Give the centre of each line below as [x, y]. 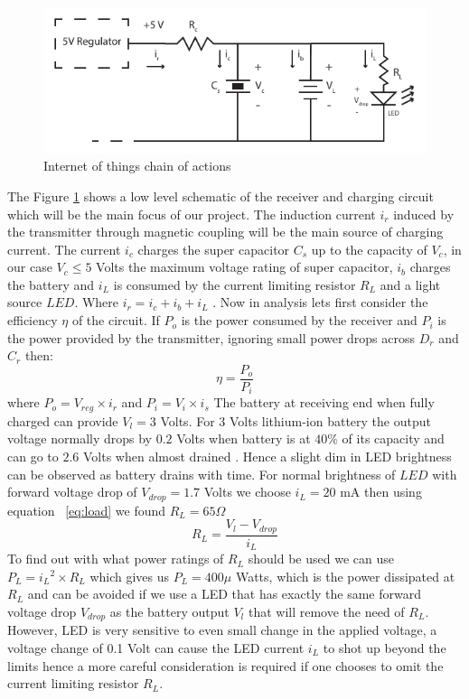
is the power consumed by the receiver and [299, 320]
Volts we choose [247, 492]
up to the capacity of [369, 249]
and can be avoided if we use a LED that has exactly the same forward [224, 594]
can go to [33, 456]
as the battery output [169, 611]
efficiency [33, 320]
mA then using [381, 492]
